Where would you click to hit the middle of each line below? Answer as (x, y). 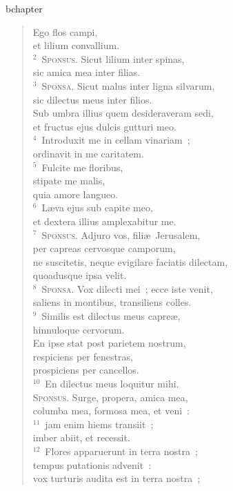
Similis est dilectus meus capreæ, (111, 316)
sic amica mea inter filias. (87, 72)
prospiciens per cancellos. (86, 370)
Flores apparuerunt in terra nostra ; (121, 451)
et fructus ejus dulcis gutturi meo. (104, 126)
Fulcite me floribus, (82, 167)
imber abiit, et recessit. (81, 437)
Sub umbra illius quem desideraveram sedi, (123, 113)
